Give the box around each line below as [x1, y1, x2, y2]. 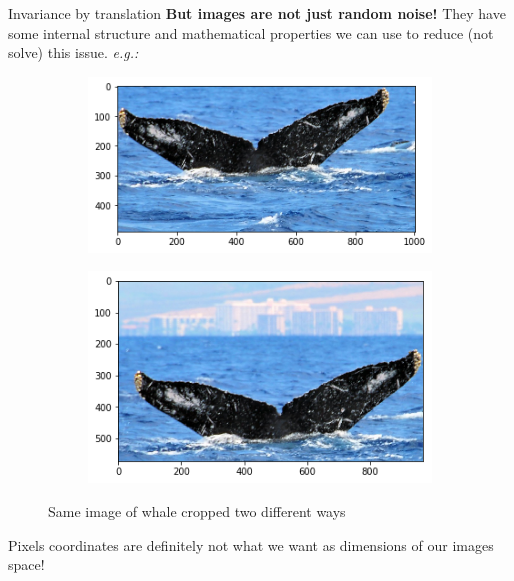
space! [8, 554, 45, 575]
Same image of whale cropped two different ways [48, 501, 346, 521]
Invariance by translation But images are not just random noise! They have [8, 3, 506, 23]
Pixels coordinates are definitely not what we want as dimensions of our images [8, 534, 494, 555]
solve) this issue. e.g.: [8, 42, 139, 63]
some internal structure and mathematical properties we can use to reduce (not [8, 22, 494, 43]
